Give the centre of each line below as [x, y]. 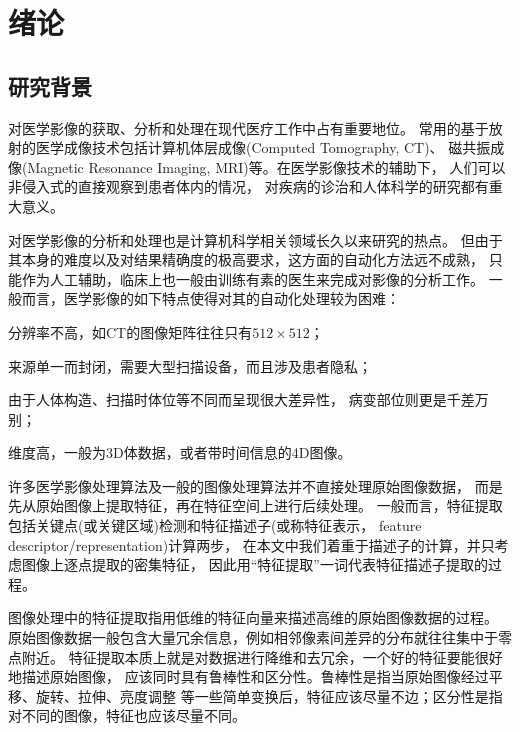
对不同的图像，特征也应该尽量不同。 [127, 715]
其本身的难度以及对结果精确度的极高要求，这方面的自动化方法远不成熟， [246, 259]
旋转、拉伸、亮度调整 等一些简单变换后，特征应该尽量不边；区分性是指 [269, 695]
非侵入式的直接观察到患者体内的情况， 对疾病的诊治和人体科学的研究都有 [248, 186]
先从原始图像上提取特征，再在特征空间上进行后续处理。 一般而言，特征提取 [255, 505]
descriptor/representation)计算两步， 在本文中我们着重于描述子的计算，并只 [251, 544]
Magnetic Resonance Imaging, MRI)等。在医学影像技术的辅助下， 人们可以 [266, 166]
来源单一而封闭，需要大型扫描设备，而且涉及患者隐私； [190, 365]
